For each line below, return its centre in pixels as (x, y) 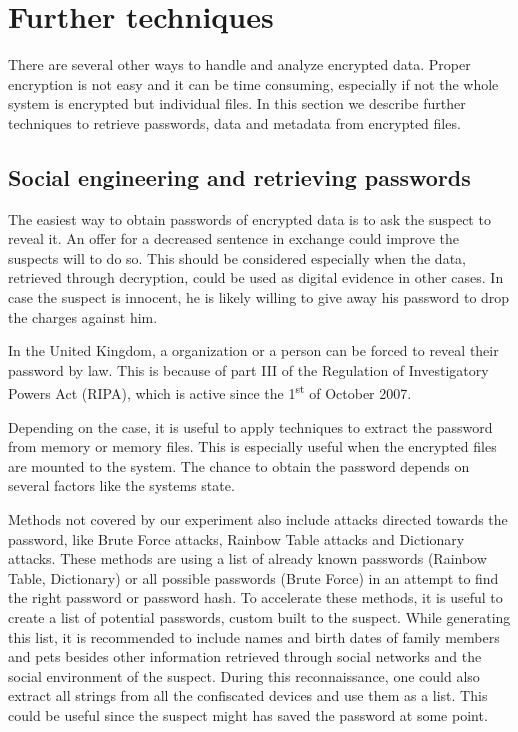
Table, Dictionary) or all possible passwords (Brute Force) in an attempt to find (253, 577)
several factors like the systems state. (121, 485)
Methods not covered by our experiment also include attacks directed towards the (258, 519)
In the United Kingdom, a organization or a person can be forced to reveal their (253, 350)
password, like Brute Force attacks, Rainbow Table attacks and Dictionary (236, 538)
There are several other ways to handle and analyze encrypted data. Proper (239, 64)
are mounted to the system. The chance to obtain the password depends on (239, 465)
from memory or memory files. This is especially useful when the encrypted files (252, 446)
